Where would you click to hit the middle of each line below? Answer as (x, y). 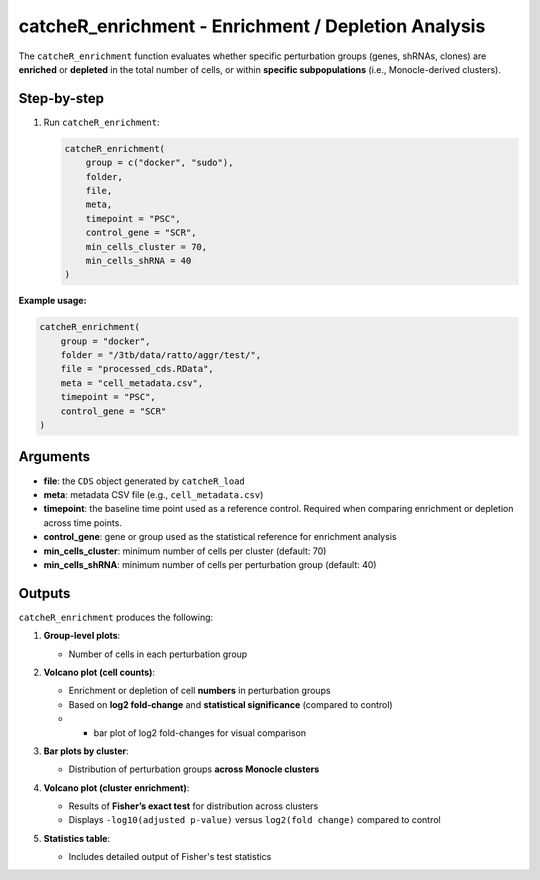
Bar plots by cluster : (86, 751)
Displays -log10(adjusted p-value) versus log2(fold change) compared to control (254, 820)
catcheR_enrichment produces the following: (116, 617)
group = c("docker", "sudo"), (159, 163)
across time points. (82, 522)
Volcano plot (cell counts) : (99, 672)
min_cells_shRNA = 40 (138, 260)
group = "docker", (105, 341)
